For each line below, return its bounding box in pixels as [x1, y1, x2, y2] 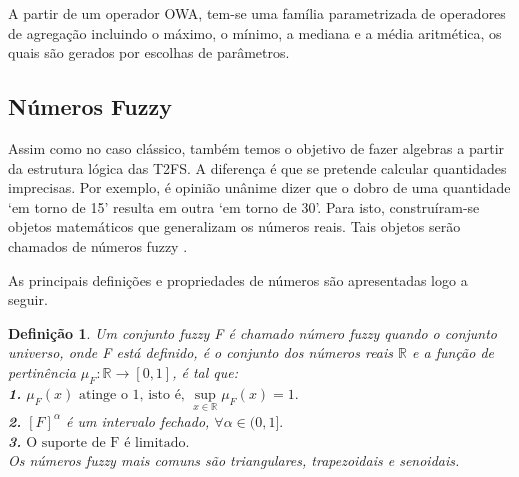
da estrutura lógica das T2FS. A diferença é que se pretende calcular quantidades [8, 157, 507, 178]
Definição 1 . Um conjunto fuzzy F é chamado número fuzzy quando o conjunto [8, 322, 497, 343]
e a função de [412, 342, 494, 363]
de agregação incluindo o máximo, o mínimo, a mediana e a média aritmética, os [8, 22, 502, 43]
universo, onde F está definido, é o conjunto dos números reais [8, 342, 394, 363]
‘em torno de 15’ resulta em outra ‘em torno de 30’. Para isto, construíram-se [8, 196, 480, 217]
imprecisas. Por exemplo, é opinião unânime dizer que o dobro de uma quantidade [8, 177, 511, 198]
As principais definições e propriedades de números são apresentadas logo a [8, 269, 468, 290]
